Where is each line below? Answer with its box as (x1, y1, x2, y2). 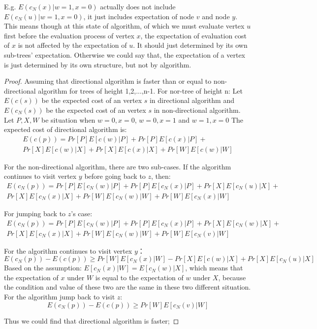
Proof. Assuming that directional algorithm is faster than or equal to (4, 76, 212, 86)
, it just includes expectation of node (83, 11, 194, 21)
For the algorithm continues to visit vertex (4, 245, 132, 256)
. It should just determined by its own (133, 40, 248, 50)
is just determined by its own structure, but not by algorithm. (4, 59, 191, 69)
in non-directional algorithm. (154, 104, 241, 115)
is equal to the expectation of (95, 272, 184, 282)
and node (202, 11, 230, 21)
